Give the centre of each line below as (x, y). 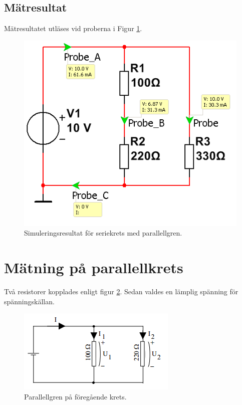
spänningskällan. (29, 301)
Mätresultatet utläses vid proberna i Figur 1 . (73, 28)
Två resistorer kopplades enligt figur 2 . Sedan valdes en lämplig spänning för (121, 291)
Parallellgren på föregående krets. (75, 396)
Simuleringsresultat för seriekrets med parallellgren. (103, 233)
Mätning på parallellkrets (94, 267)
